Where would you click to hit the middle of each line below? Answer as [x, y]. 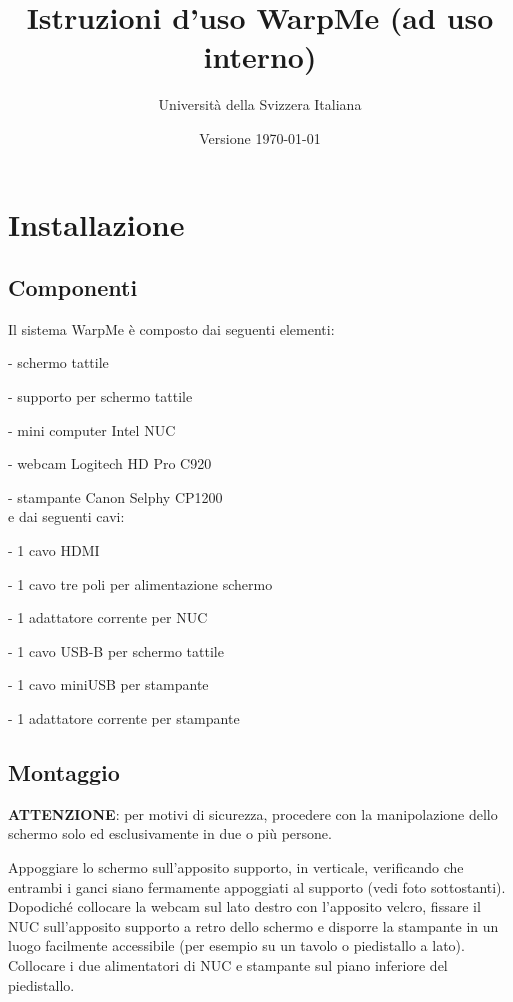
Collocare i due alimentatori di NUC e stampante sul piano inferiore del [228, 964]
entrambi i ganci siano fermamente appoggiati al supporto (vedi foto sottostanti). [257, 886]
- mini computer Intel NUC [92, 429]
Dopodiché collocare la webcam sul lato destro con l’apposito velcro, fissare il [244, 906]
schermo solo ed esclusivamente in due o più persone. [170, 833]
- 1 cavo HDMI [54, 550]
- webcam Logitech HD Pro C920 [110, 463]
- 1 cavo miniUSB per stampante [108, 684]
